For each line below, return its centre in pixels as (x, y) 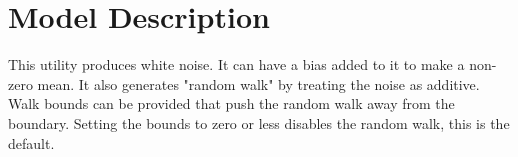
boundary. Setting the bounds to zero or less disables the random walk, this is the (259, 122)
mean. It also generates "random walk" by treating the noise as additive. (258, 83)
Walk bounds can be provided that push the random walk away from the (231, 103)
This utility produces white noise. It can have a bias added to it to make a (236, 64)
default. (31, 142)
